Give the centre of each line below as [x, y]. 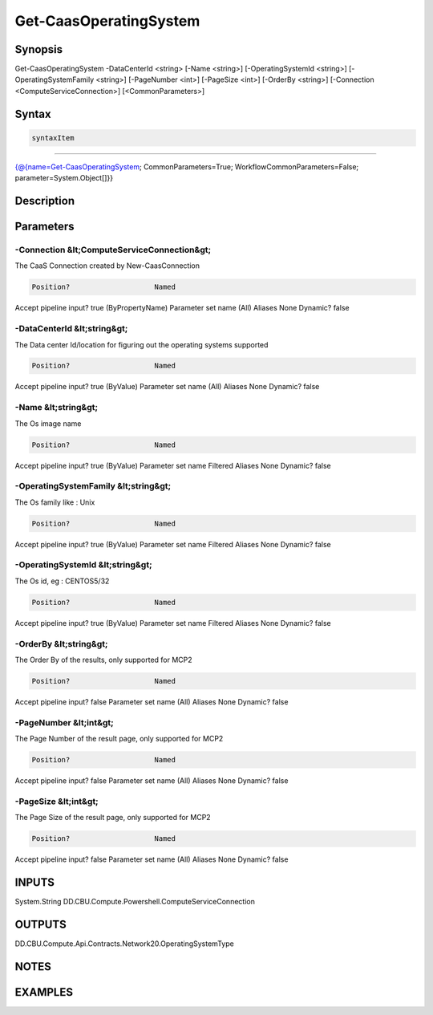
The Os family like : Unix [55, 502]
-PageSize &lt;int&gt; [57, 801]
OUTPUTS [41, 924]
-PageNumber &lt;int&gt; [64, 722]
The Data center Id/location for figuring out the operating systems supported [142, 344]
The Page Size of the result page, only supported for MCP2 [113, 818]
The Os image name [48, 423]
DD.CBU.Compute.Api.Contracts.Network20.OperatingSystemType [124, 944]
